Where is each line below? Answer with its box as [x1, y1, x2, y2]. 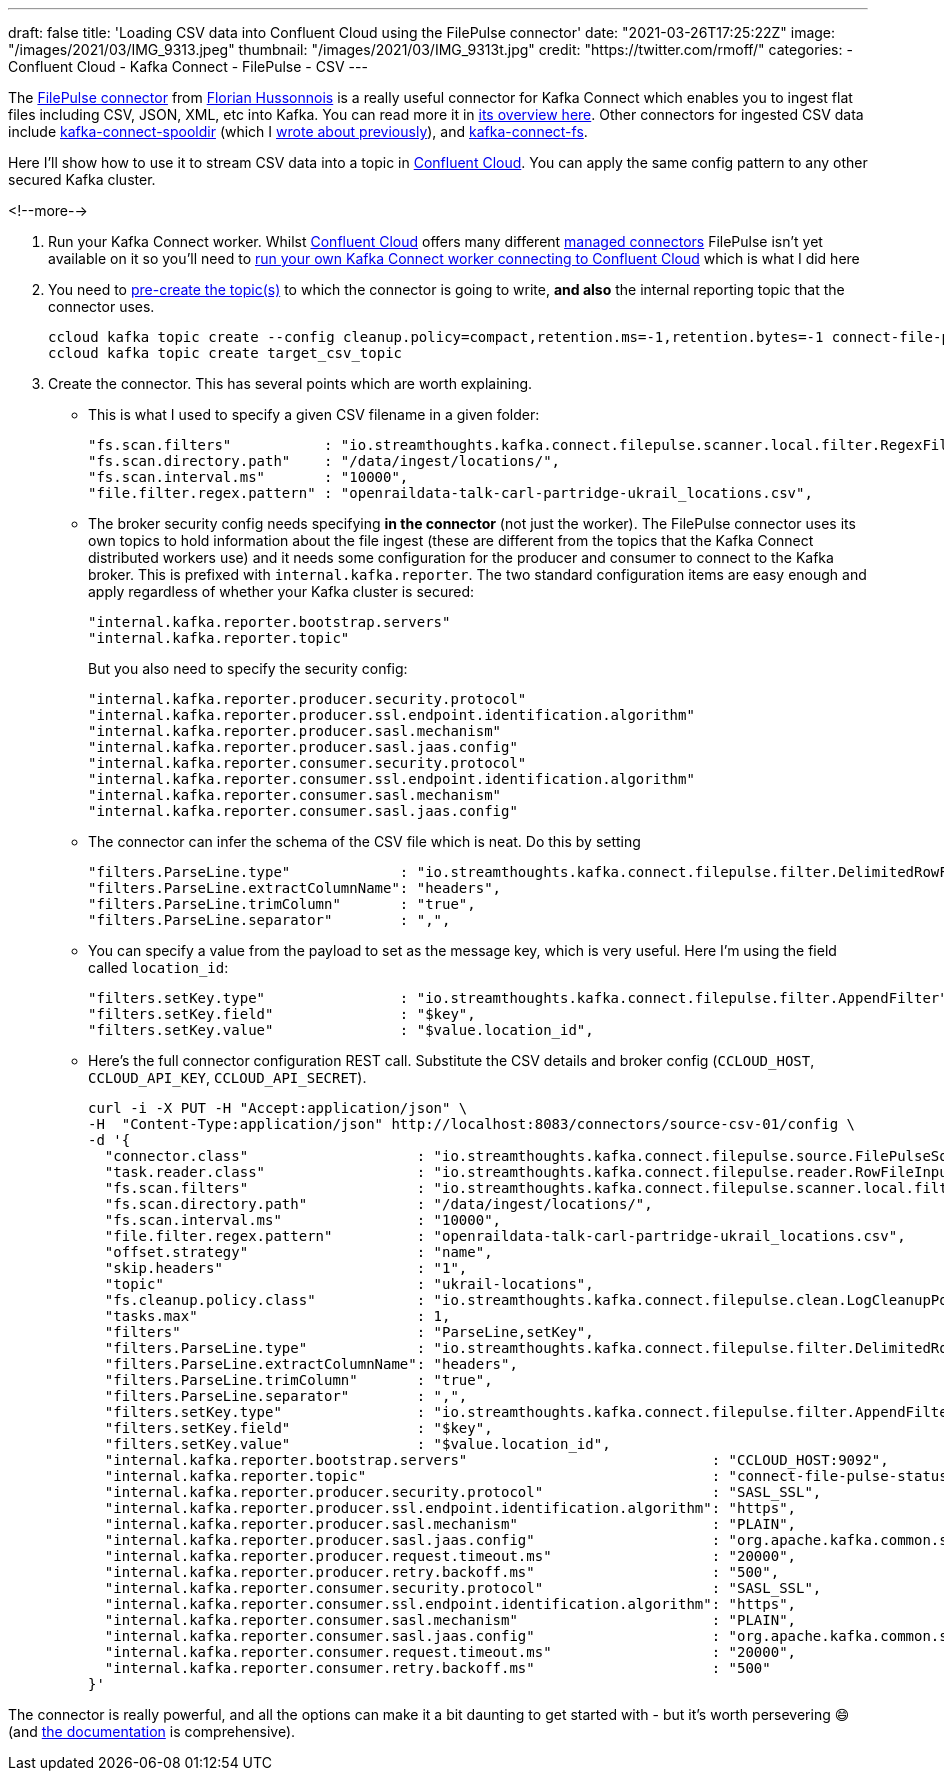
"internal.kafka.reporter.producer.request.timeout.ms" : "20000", [104, 1548, 797, 1564]
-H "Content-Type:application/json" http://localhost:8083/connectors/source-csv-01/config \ [88, 1116, 856, 1132]
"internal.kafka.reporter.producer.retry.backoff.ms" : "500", [104, 1564, 780, 1580]
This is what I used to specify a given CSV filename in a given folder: [88, 406, 540, 423]
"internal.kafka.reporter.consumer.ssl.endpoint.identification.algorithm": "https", [104, 1596, 797, 1612]
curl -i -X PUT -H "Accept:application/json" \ [88, 1100, 468, 1116]
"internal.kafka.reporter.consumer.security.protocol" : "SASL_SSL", [104, 1580, 822, 1596]
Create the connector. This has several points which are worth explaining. [48, 375, 533, 392]
